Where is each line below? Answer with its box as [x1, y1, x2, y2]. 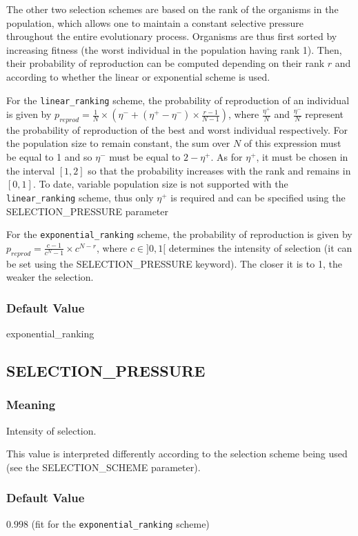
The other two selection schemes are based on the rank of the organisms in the [6, 2, 339, 16]
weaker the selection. [6, 270, 94, 284]
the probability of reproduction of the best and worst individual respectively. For [6, 122, 348, 137]
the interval [6, 163, 55, 177]
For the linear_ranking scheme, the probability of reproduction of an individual [6, 92, 350, 107]
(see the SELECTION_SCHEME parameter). [6, 459, 201, 474]
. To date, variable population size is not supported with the [32, 177, 288, 191]
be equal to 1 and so [6, 150, 92, 164]
